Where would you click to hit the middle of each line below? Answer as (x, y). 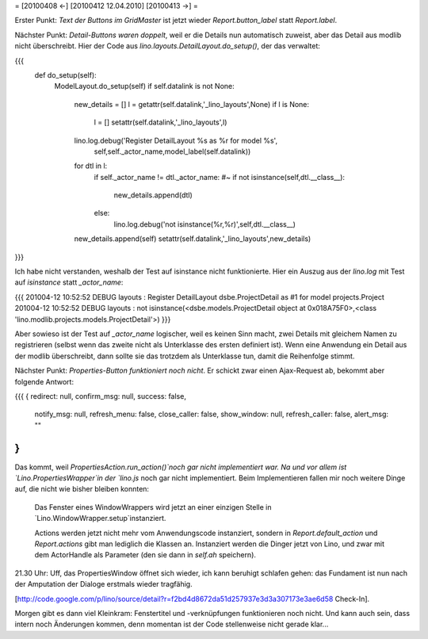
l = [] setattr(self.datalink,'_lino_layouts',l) (160, 122)
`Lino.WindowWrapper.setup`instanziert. (100, 518)
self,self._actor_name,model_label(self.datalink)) (172, 151)
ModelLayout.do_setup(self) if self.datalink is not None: (145, 86)
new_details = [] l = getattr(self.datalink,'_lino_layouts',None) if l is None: (191, 104)
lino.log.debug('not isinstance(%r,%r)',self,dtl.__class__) (205, 224)
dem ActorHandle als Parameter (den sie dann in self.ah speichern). (145, 555)
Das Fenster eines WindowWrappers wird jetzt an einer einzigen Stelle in (153, 507)
